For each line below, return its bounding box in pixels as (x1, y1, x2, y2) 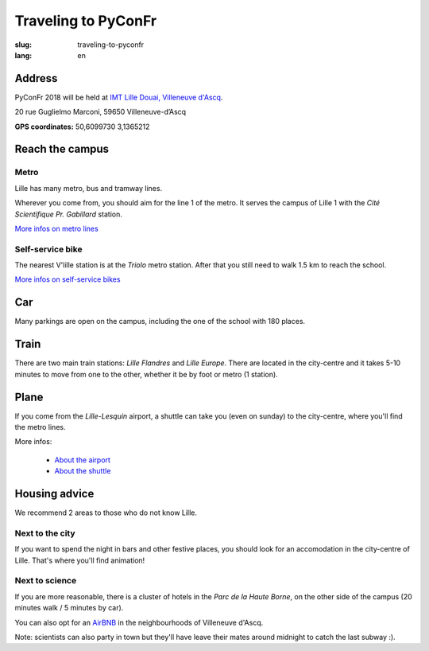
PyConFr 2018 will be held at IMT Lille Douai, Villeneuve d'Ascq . (14, 92, 223, 102)
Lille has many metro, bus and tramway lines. (14, 183, 163, 193)
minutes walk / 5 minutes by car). (14, 603, 124, 613)
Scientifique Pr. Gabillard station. (14, 209, 123, 219)
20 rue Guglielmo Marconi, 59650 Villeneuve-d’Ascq (14, 107, 187, 117)
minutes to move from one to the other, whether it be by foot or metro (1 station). (14, 369, 278, 379)
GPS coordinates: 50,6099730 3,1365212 (14, 122, 150, 131)
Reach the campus (14, 142, 110, 156)
